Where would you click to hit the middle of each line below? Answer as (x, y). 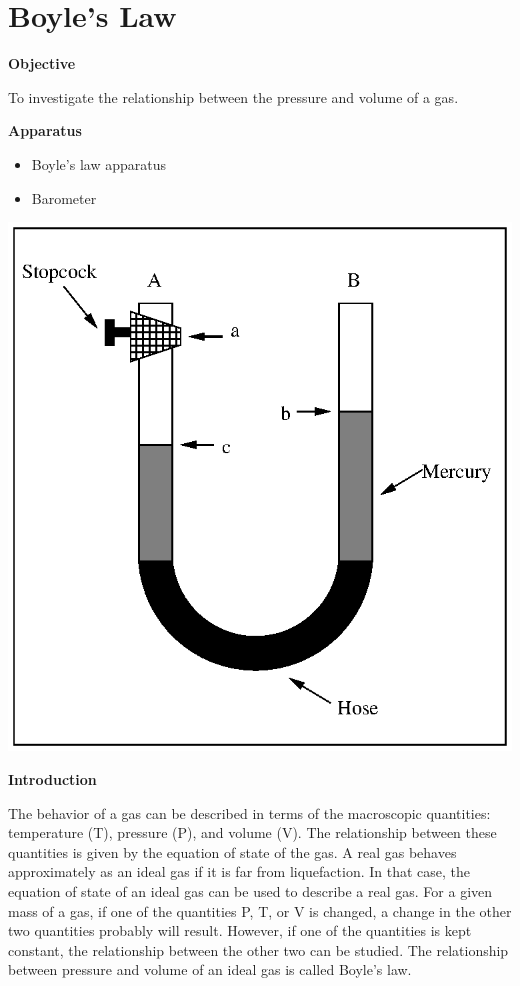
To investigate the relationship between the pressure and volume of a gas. (233, 96)
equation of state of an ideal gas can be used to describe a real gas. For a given (250, 890)
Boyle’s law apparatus (98, 163)
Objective (42, 63)
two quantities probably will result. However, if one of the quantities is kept (240, 930)
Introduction (52, 779)
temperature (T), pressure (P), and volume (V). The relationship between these (252, 832)
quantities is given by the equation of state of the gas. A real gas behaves (232, 851)
